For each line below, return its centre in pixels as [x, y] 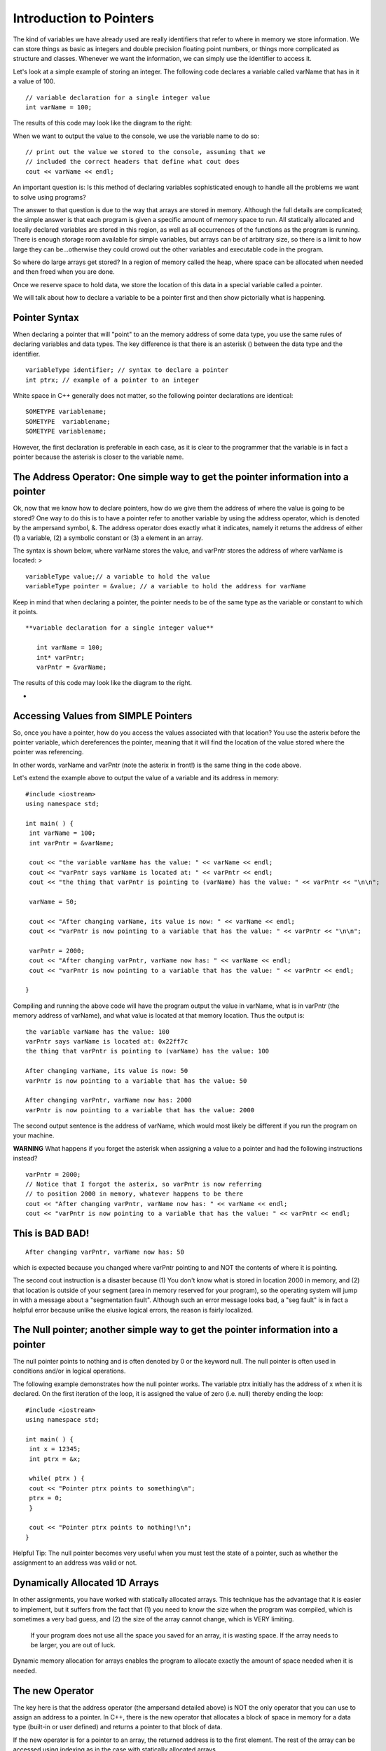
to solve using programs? [50, 197]
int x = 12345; [55, 1449]
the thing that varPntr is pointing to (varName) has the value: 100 [147, 1051]
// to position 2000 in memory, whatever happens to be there [135, 1194]
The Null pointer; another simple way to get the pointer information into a [175, 1330]
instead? [25, 1158]
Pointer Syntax [46, 318]
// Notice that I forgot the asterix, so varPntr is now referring [144, 1184]
